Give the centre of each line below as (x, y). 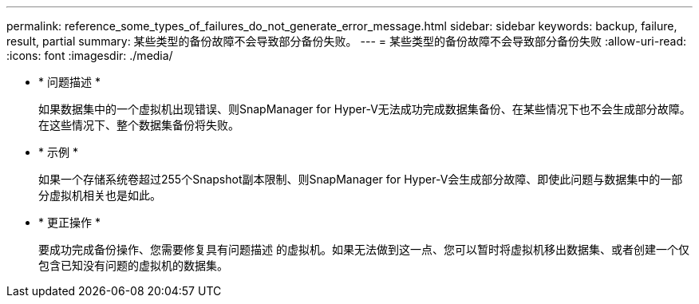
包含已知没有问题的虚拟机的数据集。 (133, 265)
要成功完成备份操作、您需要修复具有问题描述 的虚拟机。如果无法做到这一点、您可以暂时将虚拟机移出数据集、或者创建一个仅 (364, 249)
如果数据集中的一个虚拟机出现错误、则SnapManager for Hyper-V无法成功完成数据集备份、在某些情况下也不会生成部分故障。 (365, 109)
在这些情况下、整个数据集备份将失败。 (139, 125)
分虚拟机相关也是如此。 (100, 195)
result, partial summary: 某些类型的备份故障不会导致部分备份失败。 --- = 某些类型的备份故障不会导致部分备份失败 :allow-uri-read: (346, 41)
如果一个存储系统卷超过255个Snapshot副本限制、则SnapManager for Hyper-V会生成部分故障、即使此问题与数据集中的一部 (361, 179)
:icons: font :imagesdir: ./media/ (90, 55)
